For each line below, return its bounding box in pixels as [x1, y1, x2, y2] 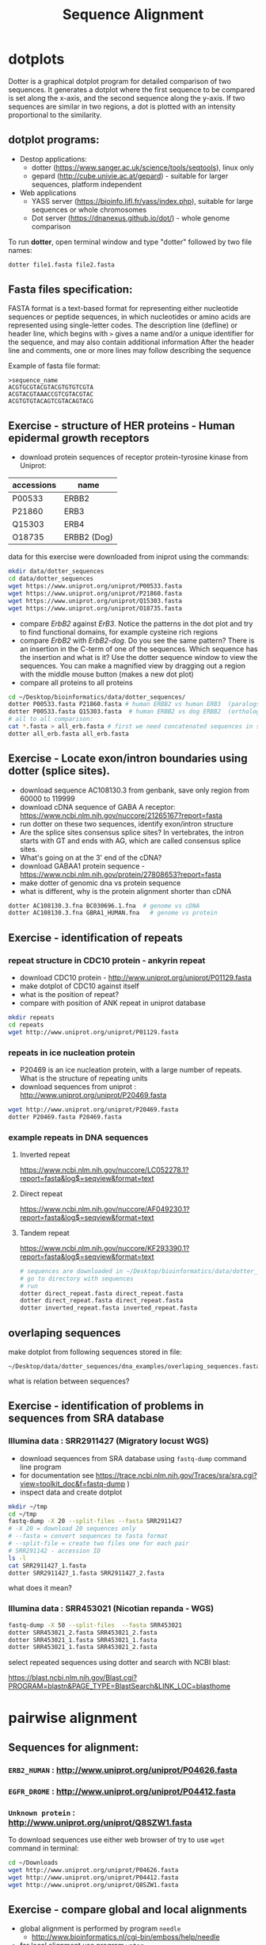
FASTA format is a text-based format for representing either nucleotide [8, 304, 239, 313]
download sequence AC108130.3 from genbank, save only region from [19, 785, 249, 795]
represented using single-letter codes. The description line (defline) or [8, 320, 238, 330]
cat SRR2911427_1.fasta [8, 1561, 87, 1570]
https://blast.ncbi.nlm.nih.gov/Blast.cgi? [8, 1673, 137, 1682]
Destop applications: [19, 154, 87, 163]
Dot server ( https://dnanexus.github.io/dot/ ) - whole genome [31, 213, 230, 223]
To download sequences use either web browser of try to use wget [8, 1835, 226, 1844]
